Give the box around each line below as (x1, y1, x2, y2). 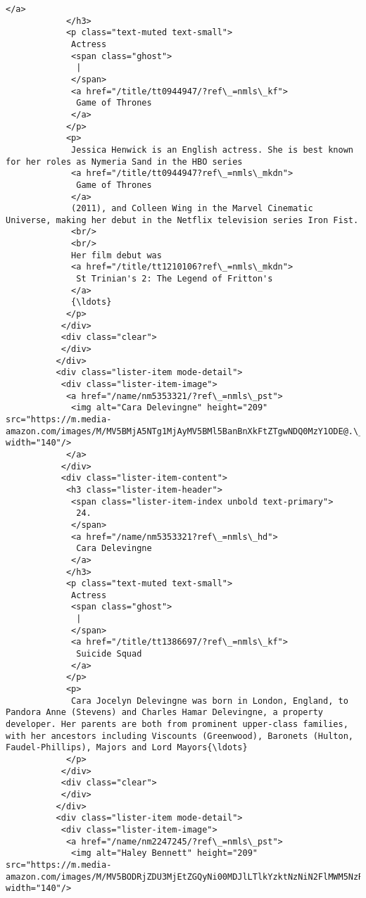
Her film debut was (71, 250, 162, 260)
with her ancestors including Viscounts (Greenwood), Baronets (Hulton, (6, 731, 353, 741)
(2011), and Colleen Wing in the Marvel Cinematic (71, 203, 313, 214)
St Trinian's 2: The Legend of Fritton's (76, 274, 273, 284)
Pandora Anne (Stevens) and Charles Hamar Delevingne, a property (6, 707, 324, 718)
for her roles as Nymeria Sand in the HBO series (6, 156, 243, 167)
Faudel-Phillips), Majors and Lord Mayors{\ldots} (6, 742, 248, 753)
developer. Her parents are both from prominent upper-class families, (6, 719, 348, 730)
